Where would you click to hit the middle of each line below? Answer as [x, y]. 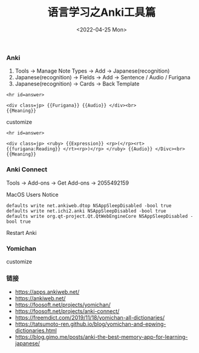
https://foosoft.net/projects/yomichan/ [63, 305]
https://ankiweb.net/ [40, 299]
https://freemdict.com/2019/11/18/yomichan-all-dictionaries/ [90, 318]
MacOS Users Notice [32, 194]
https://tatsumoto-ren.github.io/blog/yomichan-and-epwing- [90, 324]
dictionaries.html [36, 331]
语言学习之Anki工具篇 [102, 12]
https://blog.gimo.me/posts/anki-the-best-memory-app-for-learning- [101, 337]
